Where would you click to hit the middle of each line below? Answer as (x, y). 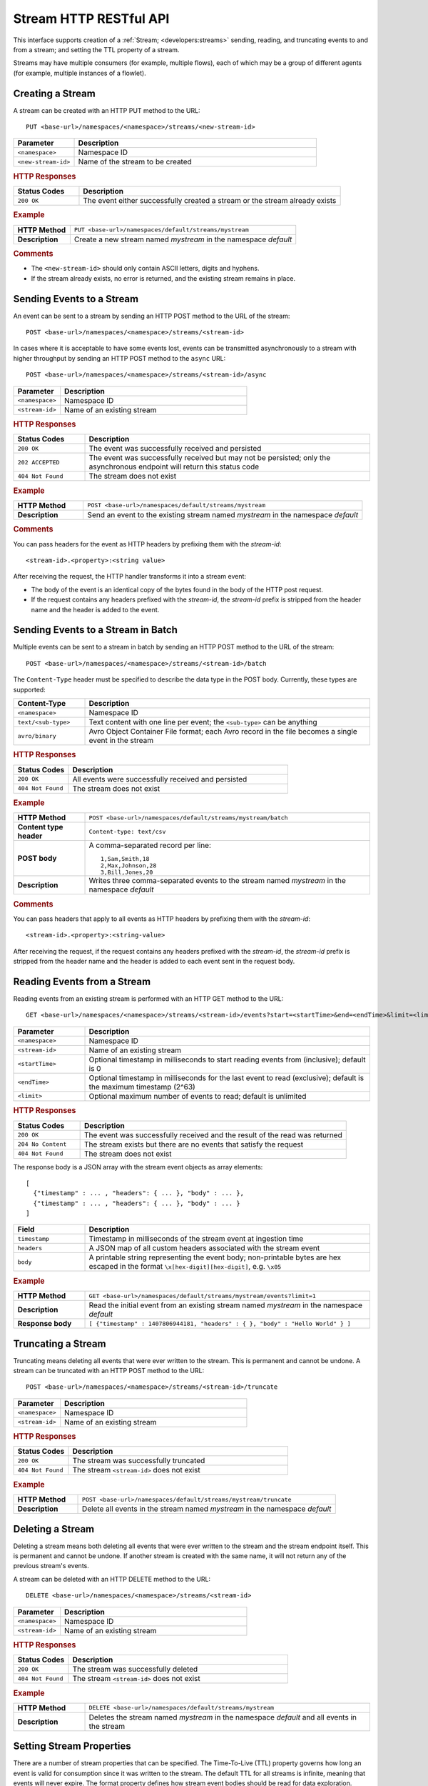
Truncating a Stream (60, 1343)
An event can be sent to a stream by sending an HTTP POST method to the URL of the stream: (152, 316)
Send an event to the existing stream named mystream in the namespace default (223, 514)
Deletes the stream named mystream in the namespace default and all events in (223, 1717)
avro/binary (37, 736)
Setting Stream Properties (72, 1746)
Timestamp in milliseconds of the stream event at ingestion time (196, 1239)
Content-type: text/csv (127, 831)
